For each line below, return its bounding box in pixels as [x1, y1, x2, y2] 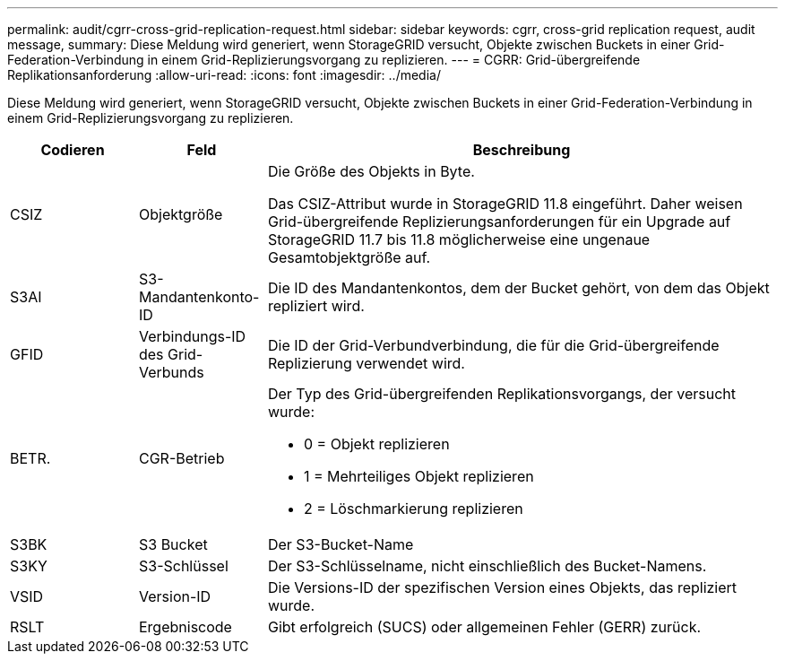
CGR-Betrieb [138, 449, 225, 467]
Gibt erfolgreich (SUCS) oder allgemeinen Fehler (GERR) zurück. [267, 618, 702, 636]
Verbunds [138, 363, 204, 381]
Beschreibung [472, 141, 571, 159]
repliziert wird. [267, 297, 365, 315]
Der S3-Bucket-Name [267, 535, 414, 553]
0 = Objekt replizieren [303, 435, 450, 453]
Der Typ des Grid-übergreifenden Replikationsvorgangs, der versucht [267, 385, 737, 403]
